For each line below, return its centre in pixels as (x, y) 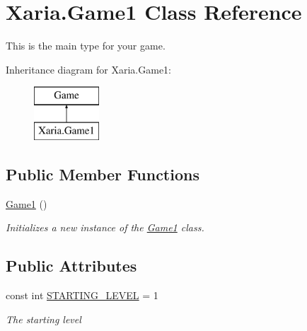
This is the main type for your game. (86, 46)
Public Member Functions (103, 174)
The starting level (44, 319)
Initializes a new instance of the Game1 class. (105, 227)
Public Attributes (71, 266)
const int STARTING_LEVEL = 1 (82, 295)
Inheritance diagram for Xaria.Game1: (88, 69)
